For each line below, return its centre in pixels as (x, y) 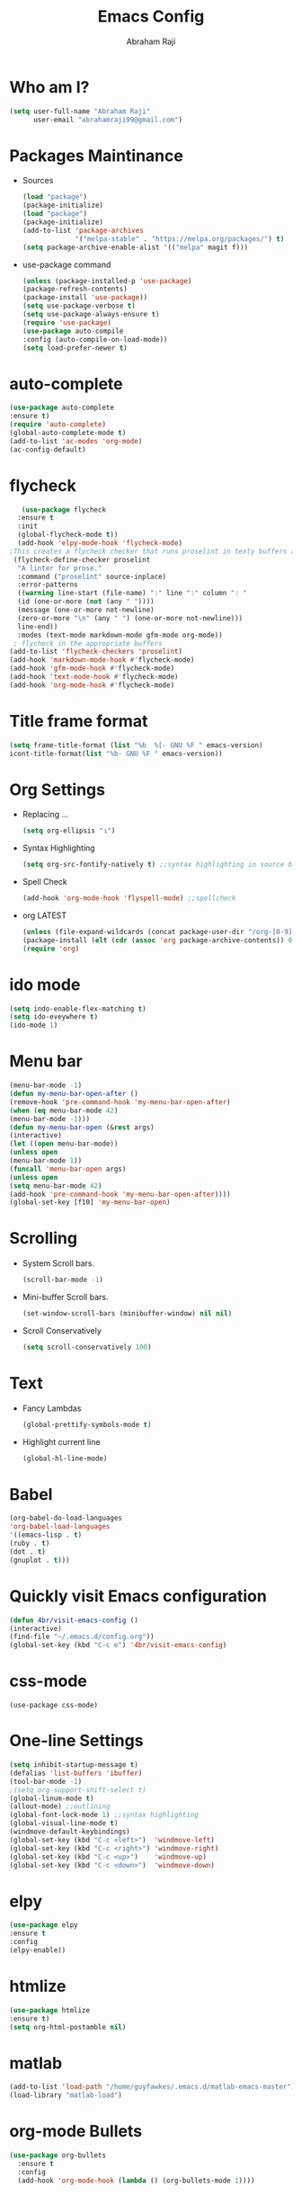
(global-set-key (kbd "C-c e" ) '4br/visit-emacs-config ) (118, 1645)
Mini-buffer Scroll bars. (65, 1298)
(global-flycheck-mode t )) (68, 535)
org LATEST (44, 915)
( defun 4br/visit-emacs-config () (74, 1620)
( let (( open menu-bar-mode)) (64, 1144)
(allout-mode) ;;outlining (60, 1806)
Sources (38, 181)
